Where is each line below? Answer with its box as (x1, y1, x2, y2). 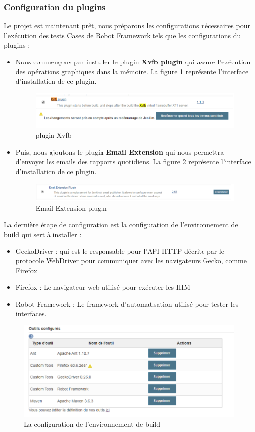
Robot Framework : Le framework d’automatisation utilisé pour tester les (15, 299, 239, 309)
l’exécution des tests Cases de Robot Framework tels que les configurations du (4, 30, 241, 40)
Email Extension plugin (35, 202, 107, 213)
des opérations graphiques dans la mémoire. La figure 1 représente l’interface (15, 66, 249, 76)
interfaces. (15, 308, 47, 318)
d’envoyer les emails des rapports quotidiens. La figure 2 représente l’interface (15, 156, 251, 167)
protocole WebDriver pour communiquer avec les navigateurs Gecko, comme (15, 255, 247, 266)
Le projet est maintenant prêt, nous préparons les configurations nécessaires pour (4, 20, 250, 31)
